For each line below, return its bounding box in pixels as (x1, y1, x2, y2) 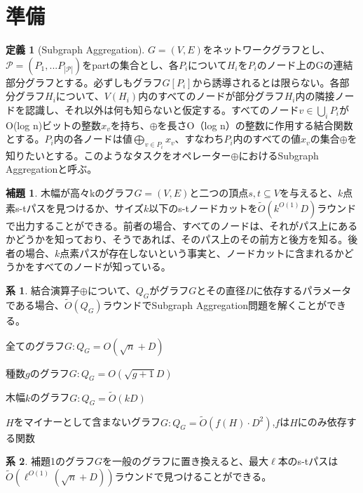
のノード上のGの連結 (256, 57, 353, 72)
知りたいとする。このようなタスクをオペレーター (6, 147, 231, 162)
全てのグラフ (6, 338, 64, 353)
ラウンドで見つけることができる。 (114, 468, 272, 483)
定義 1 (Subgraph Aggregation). (6, 42, 145, 57)
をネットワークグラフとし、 (203, 42, 331, 57)
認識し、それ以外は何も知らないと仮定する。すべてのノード (25, 102, 299, 117)
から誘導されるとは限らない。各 (192, 74, 340, 89)
